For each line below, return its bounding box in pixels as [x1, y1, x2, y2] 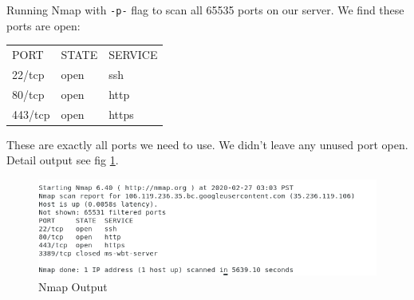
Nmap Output [38, 278, 108, 294]
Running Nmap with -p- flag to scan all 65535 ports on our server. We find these [6, 2, 404, 18]
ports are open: [6, 17, 81, 34]
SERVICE [108, 46, 158, 62]
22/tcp [12, 65, 45, 82]
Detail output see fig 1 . [6, 152, 119, 168]
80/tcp [12, 85, 45, 102]
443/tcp [12, 105, 50, 122]
